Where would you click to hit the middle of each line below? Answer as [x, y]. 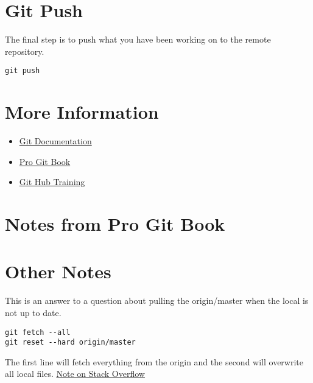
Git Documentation [55, 141]
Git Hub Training [52, 182]
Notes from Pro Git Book [115, 224]
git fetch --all [38, 332]
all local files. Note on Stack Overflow [75, 374]
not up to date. [33, 312]
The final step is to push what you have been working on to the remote [138, 39]
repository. [25, 51]
